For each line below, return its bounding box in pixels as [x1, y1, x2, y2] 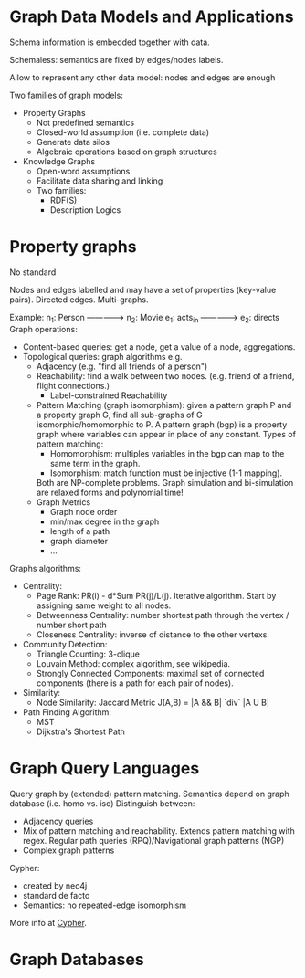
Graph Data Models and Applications [9, 6, 294, 27]
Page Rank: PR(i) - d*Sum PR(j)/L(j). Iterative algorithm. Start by [36, 590, 277, 601]
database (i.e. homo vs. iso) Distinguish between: [9, 797, 195, 809]
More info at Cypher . [9, 917, 87, 928]
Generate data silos [36, 136, 110, 147]
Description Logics [49, 204, 121, 216]
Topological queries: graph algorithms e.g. [22, 351, 183, 362]
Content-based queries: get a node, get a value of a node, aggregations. [22, 341, 296, 352]
